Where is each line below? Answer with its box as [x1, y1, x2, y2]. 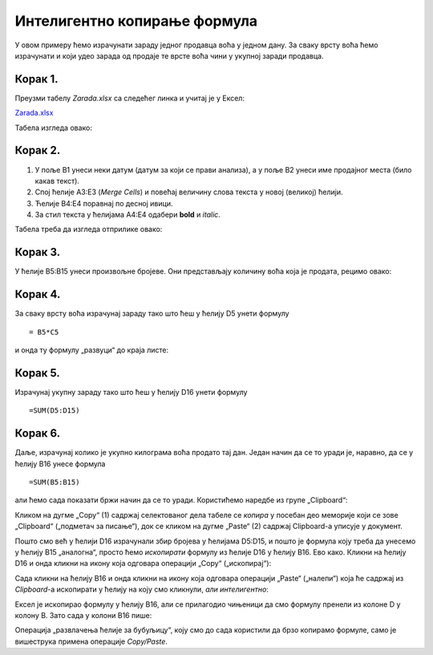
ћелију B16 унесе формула [14, 458, 106, 469]
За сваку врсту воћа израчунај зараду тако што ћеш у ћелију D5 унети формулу [14, 309, 289, 319]
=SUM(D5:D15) [29, 406, 80, 415]
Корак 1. [14, 72, 59, 86]
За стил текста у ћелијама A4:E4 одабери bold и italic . [34, 210, 221, 220]
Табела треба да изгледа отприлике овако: [14, 225, 163, 234]
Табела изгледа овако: [14, 123, 92, 132]
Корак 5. [14, 366, 60, 380]
